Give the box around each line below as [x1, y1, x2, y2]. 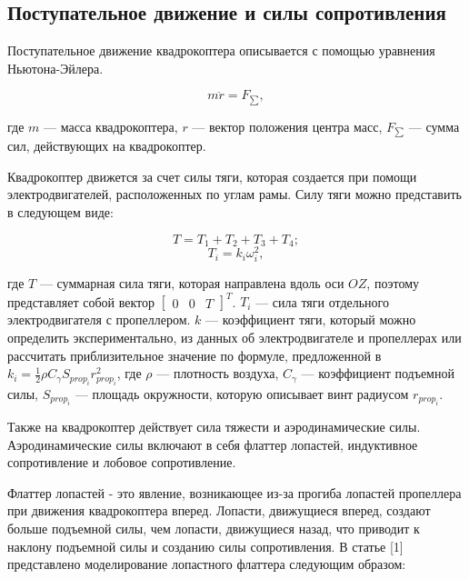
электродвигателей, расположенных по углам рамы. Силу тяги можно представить [7, 185, 462, 204]
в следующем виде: [7, 203, 114, 222]
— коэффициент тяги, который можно [205, 310, 416, 329]
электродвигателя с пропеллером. [7, 310, 191, 329]
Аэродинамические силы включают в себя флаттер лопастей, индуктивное [7, 434, 418, 454]
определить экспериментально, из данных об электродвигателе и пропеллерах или [7, 328, 462, 347]
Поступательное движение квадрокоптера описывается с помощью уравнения [7, 41, 435, 60]
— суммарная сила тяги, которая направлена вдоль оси [39, 274, 344, 293]
